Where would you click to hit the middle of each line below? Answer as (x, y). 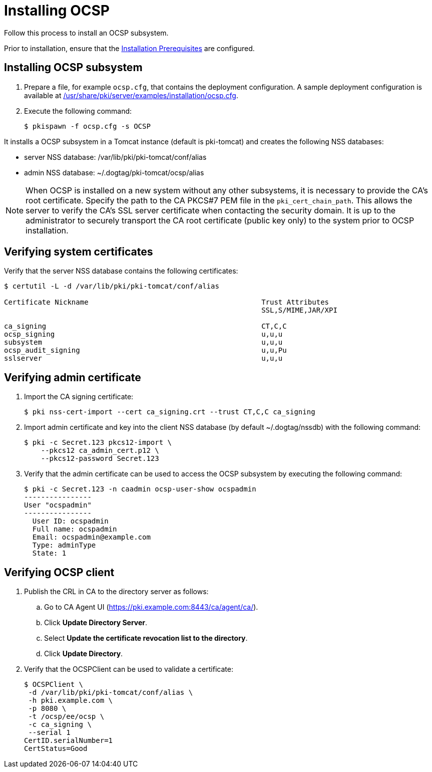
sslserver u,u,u (143, 358)
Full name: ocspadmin (75, 529)
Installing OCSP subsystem (73, 68)
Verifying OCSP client (59, 572)
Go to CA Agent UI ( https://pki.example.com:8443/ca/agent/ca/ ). (151, 607)
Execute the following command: (78, 111)
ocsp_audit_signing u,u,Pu (145, 350)
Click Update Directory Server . (96, 623)
